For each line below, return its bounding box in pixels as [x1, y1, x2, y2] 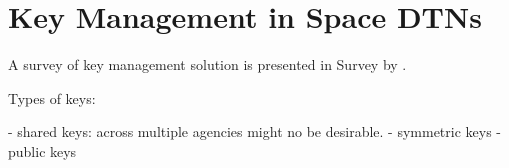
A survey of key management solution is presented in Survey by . [8, 54, 407, 75]
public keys [8, 140, 77, 161]
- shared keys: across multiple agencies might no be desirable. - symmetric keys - [8, 121, 502, 142]
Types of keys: [8, 87, 96, 108]
